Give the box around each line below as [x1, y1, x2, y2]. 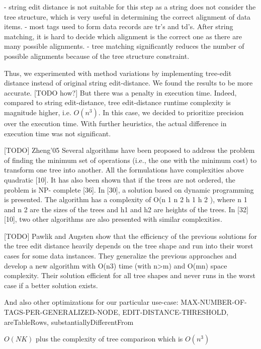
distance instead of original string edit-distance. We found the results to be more [4, 77, 253, 88]
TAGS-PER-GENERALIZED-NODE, [4, 307, 120, 317]
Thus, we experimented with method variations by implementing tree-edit [4, 67, 232, 78]
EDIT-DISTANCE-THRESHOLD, [122, 307, 229, 317]
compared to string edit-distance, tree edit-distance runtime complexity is [4, 97, 231, 108]
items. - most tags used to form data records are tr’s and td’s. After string [4, 21, 233, 32]
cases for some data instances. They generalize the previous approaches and [4, 250, 237, 261]
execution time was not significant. [4, 128, 111, 138]
